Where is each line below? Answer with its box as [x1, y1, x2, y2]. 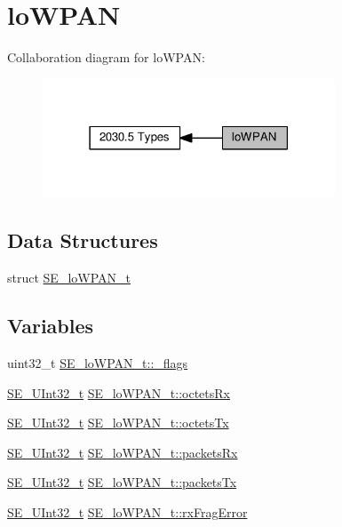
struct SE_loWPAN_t [7, 268, 131, 287]
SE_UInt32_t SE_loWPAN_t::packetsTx [7, 473, 237, 491]
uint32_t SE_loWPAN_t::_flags [7, 353, 188, 371]
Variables [7, 312, 94, 339]
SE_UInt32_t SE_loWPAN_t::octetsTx [7, 413, 229, 432]
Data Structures [7, 227, 158, 254]
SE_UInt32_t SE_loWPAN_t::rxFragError [7, 502, 248, 521]
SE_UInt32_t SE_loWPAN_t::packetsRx [7, 443, 238, 461]
